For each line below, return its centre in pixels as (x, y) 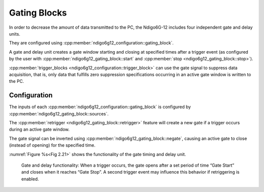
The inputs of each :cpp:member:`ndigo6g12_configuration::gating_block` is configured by (100, 107)
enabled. (30, 179)
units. (15, 34)
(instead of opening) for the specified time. (52, 145)
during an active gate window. (39, 130)
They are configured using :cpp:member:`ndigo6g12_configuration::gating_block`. (91, 43)
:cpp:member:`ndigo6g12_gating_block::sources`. (59, 114)
